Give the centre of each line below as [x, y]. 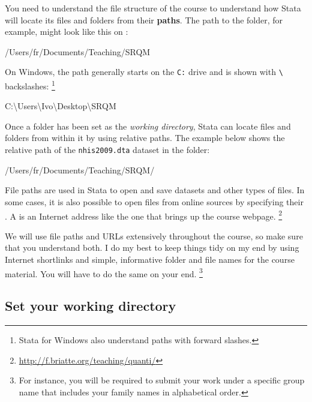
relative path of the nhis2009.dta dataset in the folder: [107, 150]
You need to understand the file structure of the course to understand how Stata [153, 8]
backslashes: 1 [30, 85]
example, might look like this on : [67, 31]
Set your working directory [91, 306]
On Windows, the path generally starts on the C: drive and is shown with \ [144, 72]
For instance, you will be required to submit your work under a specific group [162, 380]
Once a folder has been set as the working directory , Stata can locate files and [148, 126]
